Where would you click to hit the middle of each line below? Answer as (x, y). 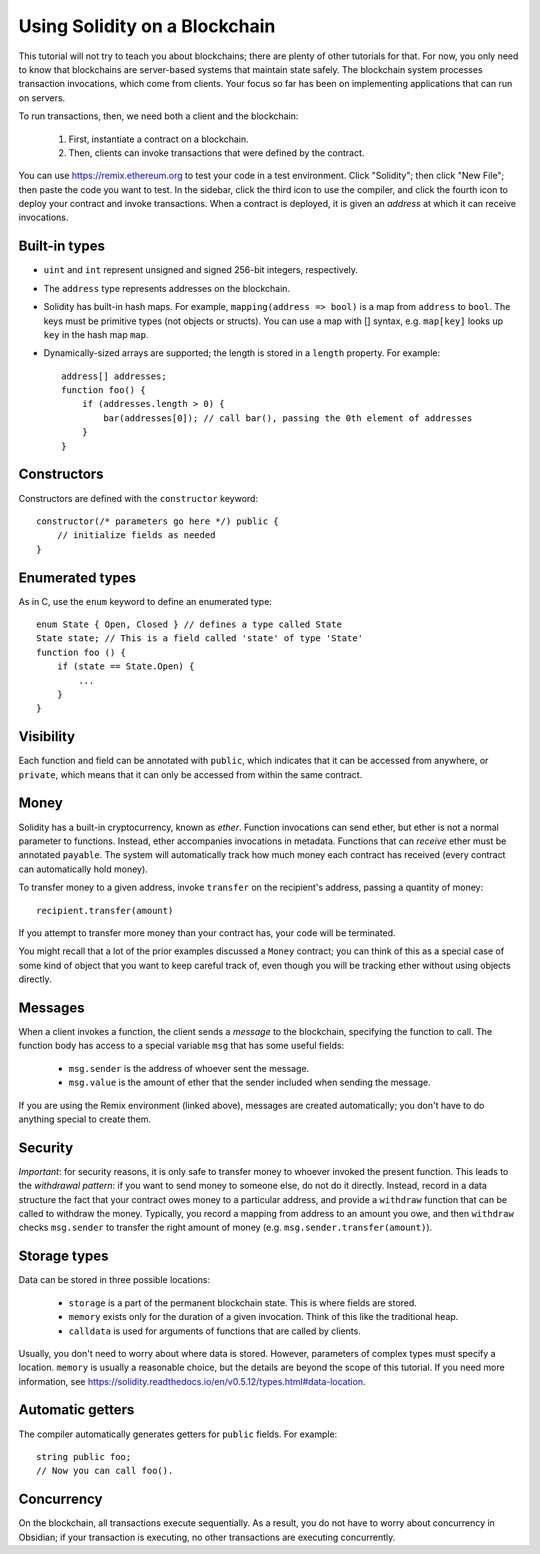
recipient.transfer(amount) (105, 910)
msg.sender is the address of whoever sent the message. (189, 1068)
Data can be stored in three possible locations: (114, 1280)
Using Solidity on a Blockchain (147, 26)
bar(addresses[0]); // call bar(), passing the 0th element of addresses (288, 418)
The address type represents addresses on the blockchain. (166, 288)
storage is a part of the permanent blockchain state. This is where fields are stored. (242, 1302)
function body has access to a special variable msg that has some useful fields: (181, 1046)
